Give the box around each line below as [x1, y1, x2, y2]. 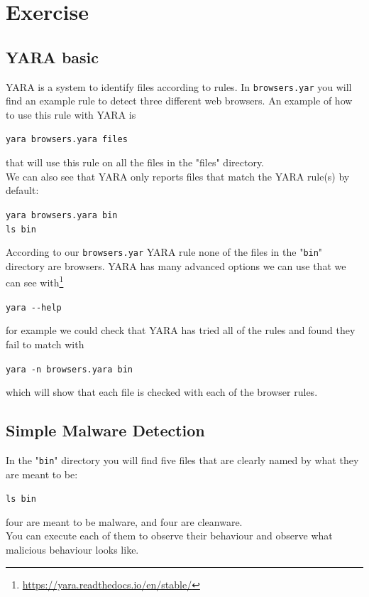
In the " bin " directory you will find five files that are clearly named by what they [6, 452, 359, 467]
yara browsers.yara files [6, 134, 128, 145]
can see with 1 [6, 273, 64, 290]
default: [6, 183, 39, 198]
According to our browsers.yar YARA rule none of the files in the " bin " [6, 244, 323, 259]
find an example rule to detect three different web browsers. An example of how [6, 93, 353, 108]
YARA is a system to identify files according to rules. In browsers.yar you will [6, 79, 352, 94]
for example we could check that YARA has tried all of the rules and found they [6, 323, 356, 338]
